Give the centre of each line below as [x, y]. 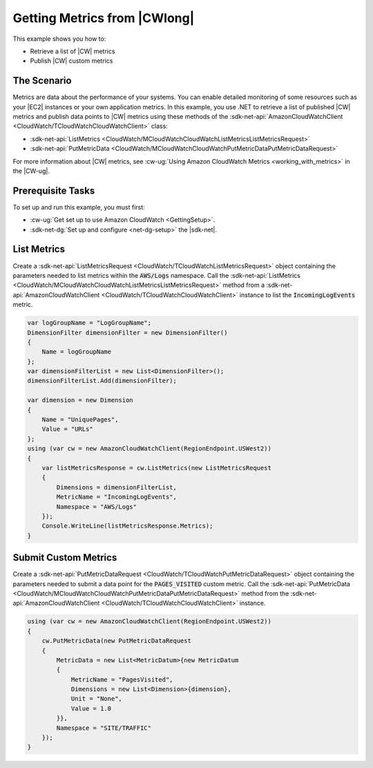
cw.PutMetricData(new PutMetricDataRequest [116, 641]
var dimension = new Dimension [80, 400]
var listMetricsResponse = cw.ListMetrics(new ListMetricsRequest [157, 468]
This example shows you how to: [59, 39]
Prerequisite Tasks [54, 190]
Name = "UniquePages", [80, 420]
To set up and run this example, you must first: [79, 207]
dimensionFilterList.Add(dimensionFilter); [102, 381]
